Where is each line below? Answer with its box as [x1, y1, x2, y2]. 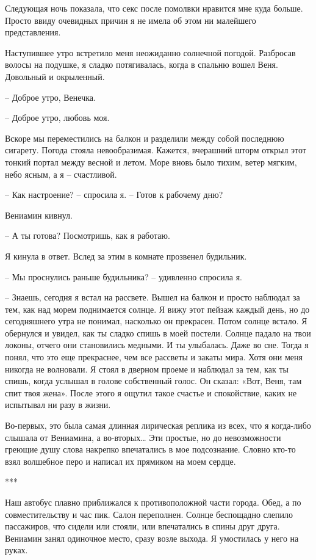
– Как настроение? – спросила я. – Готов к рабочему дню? [5, 188, 223, 201]
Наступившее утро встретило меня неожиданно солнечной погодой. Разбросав [5, 46, 296, 59]
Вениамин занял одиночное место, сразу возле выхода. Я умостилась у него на [5, 531, 299, 544]
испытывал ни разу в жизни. [5, 398, 111, 411]
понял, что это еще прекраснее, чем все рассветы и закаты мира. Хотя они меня [5, 351, 303, 363]
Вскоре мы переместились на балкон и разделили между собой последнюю [5, 131, 284, 144]
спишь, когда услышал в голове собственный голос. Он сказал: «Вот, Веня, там [5, 374, 302, 387]
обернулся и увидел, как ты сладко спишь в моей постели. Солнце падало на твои [5, 326, 311, 339]
